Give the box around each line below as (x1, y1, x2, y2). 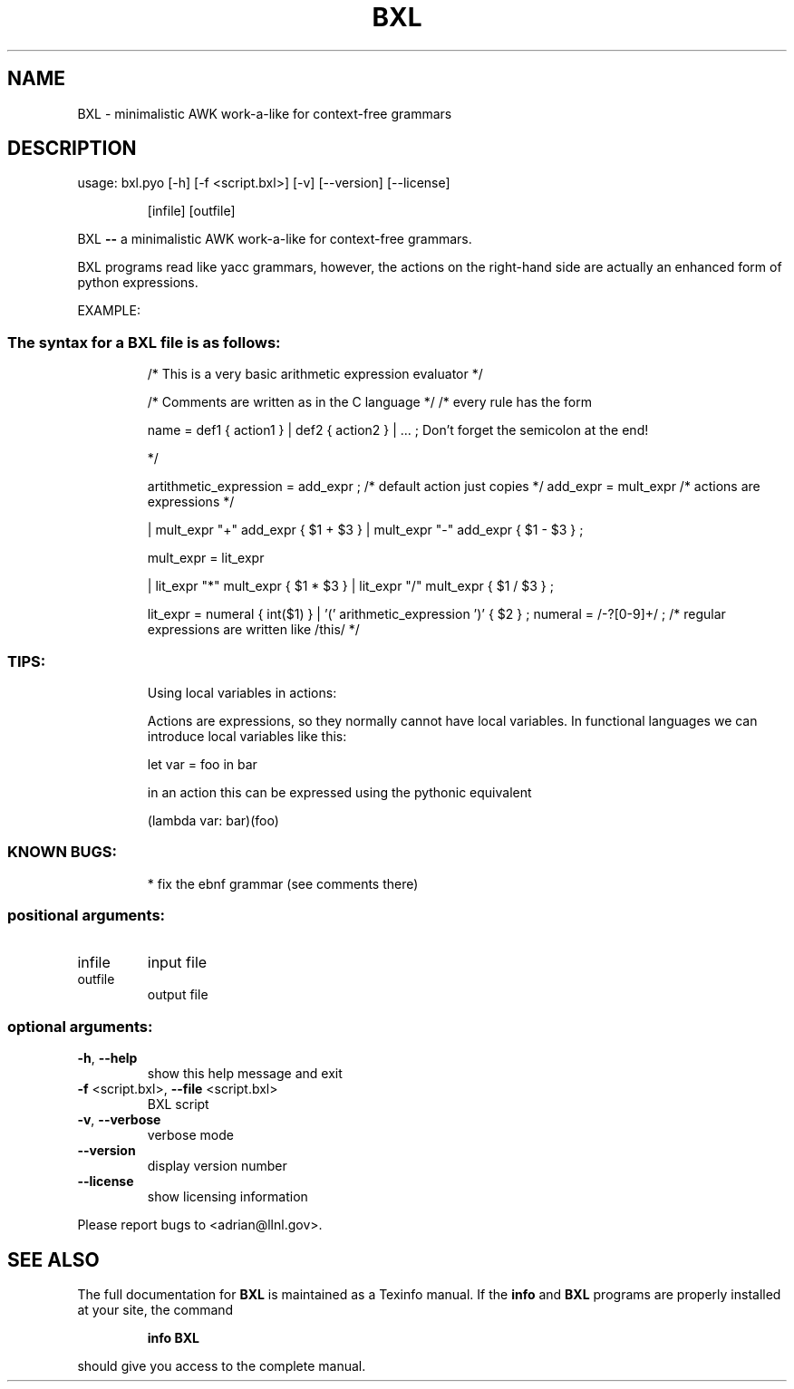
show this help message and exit (147, 1066, 343, 1082)
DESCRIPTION (7, 137, 137, 160)
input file (147, 953, 208, 972)
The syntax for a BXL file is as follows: (7, 333, 281, 352)
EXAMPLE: (77, 303, 140, 319)
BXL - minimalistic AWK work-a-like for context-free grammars (77, 105, 452, 121)
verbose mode (147, 1127, 234, 1143)
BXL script (147, 1096, 209, 1113)
